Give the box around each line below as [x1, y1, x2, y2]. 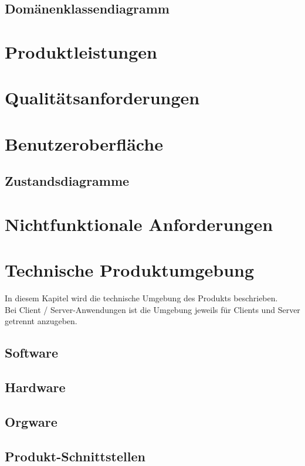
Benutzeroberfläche [5, 131, 163, 155]
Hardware [5, 378, 66, 396]
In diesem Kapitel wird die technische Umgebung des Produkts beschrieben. [5, 292, 278, 304]
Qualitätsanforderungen [5, 86, 200, 110]
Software [5, 343, 59, 362]
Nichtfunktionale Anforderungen [5, 212, 273, 236]
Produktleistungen [5, 39, 157, 63]
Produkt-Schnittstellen [5, 447, 145, 465]
